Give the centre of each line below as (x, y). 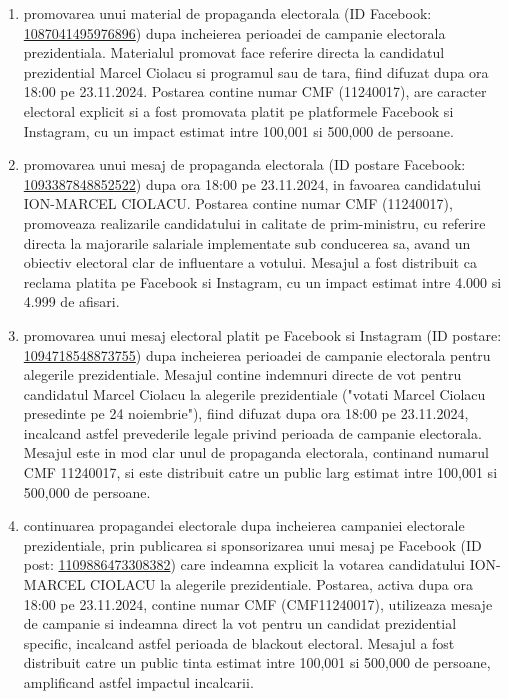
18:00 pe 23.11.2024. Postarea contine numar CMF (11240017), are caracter (255, 91)
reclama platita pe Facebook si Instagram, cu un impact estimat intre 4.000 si (262, 281)
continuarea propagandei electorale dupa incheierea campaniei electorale (244, 525)
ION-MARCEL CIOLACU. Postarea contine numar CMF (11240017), (238, 203)
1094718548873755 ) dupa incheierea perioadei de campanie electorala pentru (257, 354)
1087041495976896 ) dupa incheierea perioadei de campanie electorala (234, 32)
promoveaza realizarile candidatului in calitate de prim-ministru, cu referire (254, 222)
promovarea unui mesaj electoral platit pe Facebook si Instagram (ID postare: (262, 334)
